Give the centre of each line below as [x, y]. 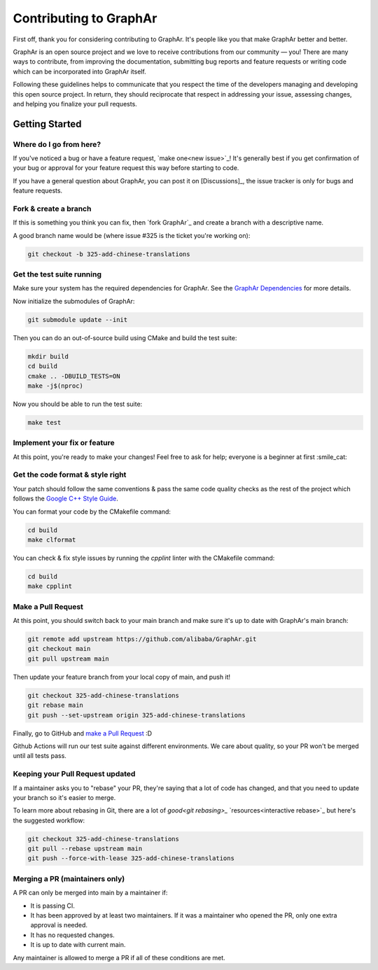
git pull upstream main [69, 659]
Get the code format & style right [70, 475]
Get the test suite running [57, 274]
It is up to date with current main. [78, 945]
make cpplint [50, 586]
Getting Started [47, 124]
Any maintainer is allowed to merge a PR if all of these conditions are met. [119, 957]
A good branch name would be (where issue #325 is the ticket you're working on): [132, 235]
